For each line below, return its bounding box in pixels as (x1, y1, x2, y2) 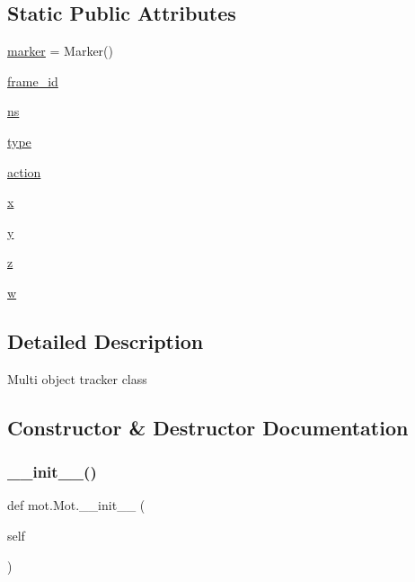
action (7, 162, 41, 181)
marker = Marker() (7, 41, 113, 60)
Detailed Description (7, 327, 204, 354)
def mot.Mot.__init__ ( (7, 496, 146, 515)
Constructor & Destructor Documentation (7, 413, 409, 441)
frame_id (7, 71, 58, 90)
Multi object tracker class (7, 369, 147, 388)
